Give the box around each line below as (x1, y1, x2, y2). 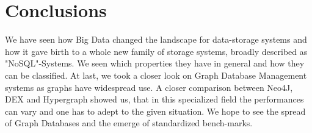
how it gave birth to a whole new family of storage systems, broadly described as (5, 45, 308, 57)
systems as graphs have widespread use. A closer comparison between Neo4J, (5, 81, 293, 93)
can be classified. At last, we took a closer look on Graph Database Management (5, 68, 307, 81)
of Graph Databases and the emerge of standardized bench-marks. (5, 117, 253, 129)
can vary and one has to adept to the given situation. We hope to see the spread (5, 104, 306, 117)
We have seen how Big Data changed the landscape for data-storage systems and (5, 33, 307, 46)
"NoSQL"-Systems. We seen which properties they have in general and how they (5, 57, 305, 70)
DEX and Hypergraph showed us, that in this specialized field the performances (5, 93, 304, 106)
